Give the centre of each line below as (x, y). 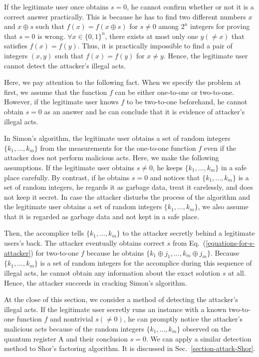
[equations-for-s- (230, 243)
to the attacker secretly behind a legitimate (189, 233)
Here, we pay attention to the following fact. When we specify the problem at (123, 82)
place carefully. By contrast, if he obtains (67, 177)
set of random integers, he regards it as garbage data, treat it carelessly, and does (129, 187)
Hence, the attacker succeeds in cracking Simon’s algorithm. (96, 282)
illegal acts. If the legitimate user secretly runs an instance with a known (115, 309)
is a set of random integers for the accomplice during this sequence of (146, 263)
